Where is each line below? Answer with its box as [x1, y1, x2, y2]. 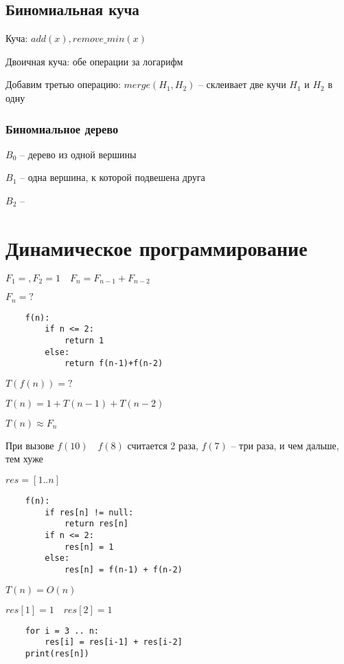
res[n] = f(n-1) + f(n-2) [64, 565, 183, 575]
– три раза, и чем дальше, [231, 438, 339, 452]
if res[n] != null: [45, 507, 134, 517]
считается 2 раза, [127, 438, 198, 452]
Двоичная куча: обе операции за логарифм [5, 54, 183, 68]
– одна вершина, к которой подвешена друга [19, 170, 205, 184]
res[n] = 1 [64, 542, 114, 552]
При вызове [5, 438, 54, 452]
